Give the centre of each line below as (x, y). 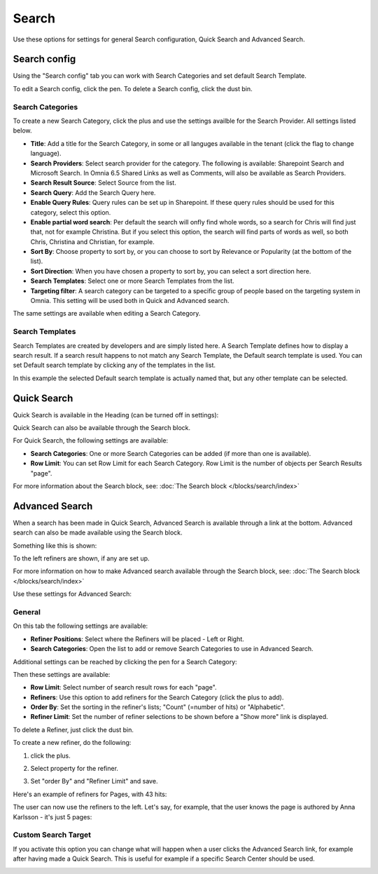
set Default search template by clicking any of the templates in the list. (114, 365)
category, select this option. (71, 212)
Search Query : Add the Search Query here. (93, 192)
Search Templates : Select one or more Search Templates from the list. (132, 281)
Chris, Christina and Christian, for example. (92, 241)
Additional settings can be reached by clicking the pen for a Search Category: (125, 661)
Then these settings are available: (62, 674)
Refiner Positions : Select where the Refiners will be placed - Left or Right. (137, 639)
